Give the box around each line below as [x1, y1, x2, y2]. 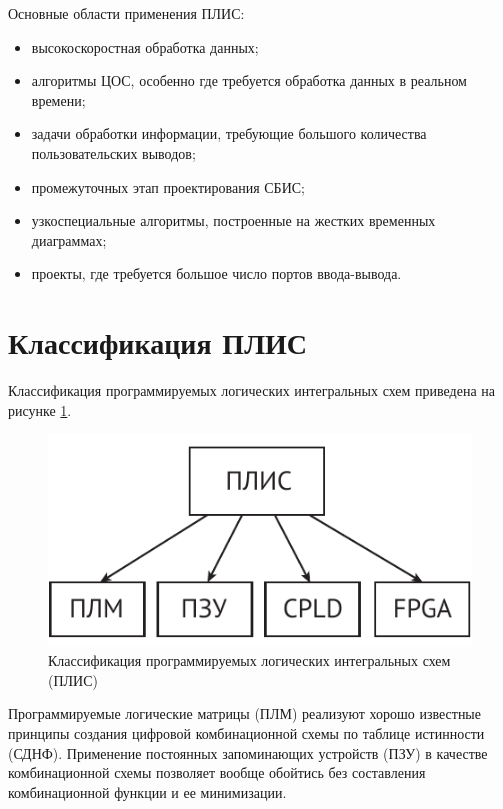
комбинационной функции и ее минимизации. [8, 781, 287, 802]
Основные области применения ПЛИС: [8, 3, 245, 23]
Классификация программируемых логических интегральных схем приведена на [8, 380, 496, 401]
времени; [31, 89, 86, 110]
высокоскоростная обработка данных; [31, 36, 259, 57]
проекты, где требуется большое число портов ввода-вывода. [31, 263, 402, 284]
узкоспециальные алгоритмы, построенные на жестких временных [31, 210, 436, 231]
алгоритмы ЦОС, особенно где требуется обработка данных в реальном [31, 70, 467, 91]
